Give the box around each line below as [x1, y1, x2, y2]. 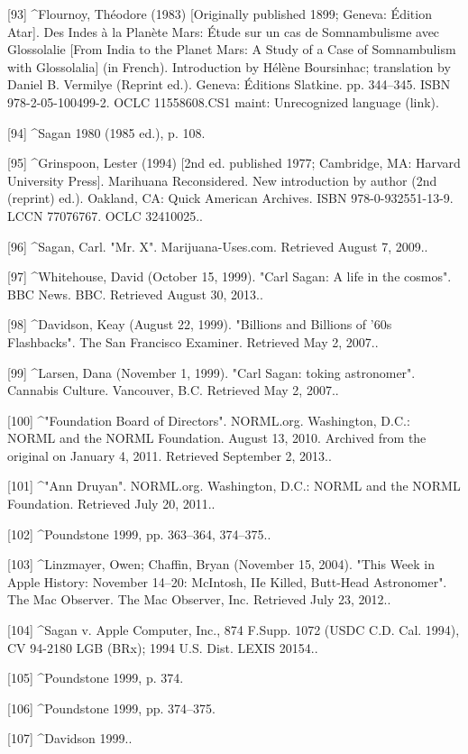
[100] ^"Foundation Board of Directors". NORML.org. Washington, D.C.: [7, 410, 410, 429]
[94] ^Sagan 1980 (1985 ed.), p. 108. [7, 123, 206, 142]
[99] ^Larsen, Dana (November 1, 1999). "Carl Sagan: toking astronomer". [7, 363, 416, 382]
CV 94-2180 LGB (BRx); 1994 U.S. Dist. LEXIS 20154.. [7, 638, 318, 657]
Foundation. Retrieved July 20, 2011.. [7, 494, 216, 513]
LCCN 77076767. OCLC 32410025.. [7, 206, 203, 225]
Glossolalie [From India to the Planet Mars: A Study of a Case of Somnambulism [7, 40, 456, 59]
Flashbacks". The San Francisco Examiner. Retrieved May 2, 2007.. [7, 332, 379, 351]
